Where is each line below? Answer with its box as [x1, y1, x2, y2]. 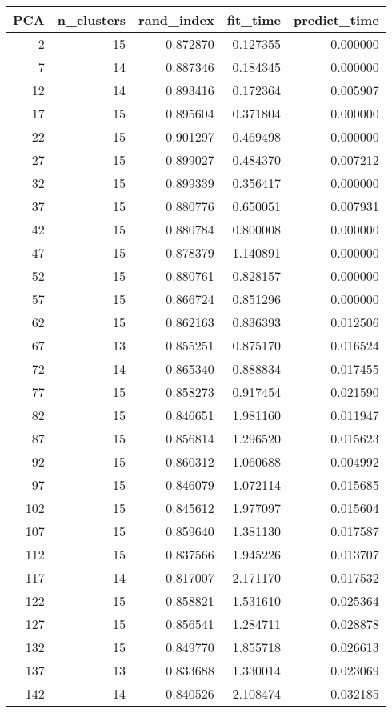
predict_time [293, 10, 379, 29]
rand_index [138, 10, 214, 29]
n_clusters [57, 10, 126, 29]
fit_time [226, 10, 281, 29]
